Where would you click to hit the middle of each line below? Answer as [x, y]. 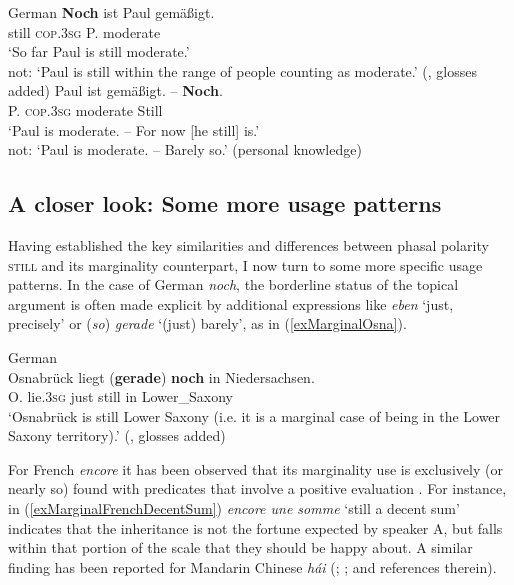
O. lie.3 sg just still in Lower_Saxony [120, 396]
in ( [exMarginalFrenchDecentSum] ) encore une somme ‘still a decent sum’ [234, 508]
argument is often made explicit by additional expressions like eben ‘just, [231, 303]
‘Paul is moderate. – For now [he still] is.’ [134, 129]
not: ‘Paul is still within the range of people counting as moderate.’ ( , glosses [242, 70]
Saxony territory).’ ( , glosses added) [117, 435]
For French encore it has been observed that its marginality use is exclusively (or [255, 468]
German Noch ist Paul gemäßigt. [111, 12]
